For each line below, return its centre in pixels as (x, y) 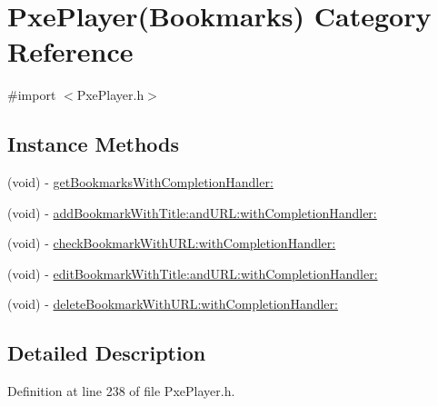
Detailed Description (107, 353)
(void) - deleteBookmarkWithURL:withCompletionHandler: (173, 304)
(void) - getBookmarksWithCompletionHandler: (140, 182)
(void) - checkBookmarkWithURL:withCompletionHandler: (172, 243)
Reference (70, 51)
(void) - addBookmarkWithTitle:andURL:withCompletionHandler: (192, 212)
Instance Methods (93, 144)
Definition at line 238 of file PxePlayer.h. (121, 391)
